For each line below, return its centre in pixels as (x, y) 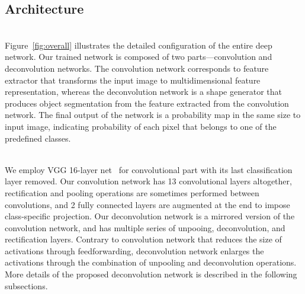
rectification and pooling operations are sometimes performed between (132, 192)
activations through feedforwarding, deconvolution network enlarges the (134, 250)
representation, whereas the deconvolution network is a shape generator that (143, 92)
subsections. (26, 285)
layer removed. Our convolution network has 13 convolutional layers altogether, (148, 181)
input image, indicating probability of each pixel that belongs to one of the (141, 126)
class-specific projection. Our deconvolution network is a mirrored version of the (150, 216)
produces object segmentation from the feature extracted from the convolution (147, 103)
